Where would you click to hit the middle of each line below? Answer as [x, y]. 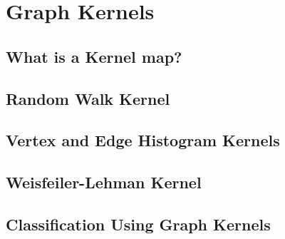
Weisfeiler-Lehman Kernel [104, 182]
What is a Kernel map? [94, 56]
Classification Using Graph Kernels [138, 224]
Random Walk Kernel [88, 98]
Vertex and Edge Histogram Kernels [143, 140]
